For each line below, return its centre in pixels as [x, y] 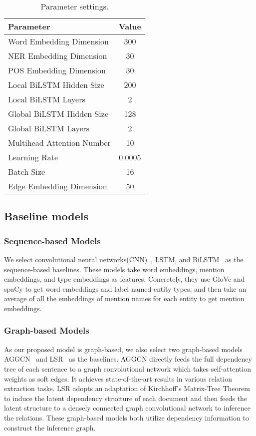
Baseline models [46, 216]
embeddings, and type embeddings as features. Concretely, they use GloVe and [125, 279]
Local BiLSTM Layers [47, 99]
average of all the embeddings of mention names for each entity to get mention [124, 298]
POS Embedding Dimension [57, 70]
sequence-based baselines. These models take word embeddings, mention [114, 269]
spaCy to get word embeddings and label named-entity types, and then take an [125, 288]
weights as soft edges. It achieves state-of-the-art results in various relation [118, 378]
